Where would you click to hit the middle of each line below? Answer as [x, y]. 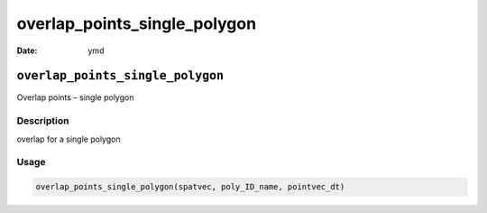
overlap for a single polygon [69, 139]
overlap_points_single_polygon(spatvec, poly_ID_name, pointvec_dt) [190, 187]
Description [43, 121]
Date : [27, 51]
